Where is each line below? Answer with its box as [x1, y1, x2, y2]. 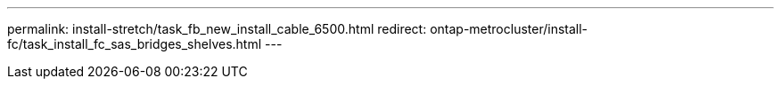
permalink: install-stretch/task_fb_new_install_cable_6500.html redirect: [7, 21, 427, 36]
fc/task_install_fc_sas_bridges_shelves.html [7, 36, 262, 51]
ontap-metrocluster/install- [430, 21, 588, 36]
